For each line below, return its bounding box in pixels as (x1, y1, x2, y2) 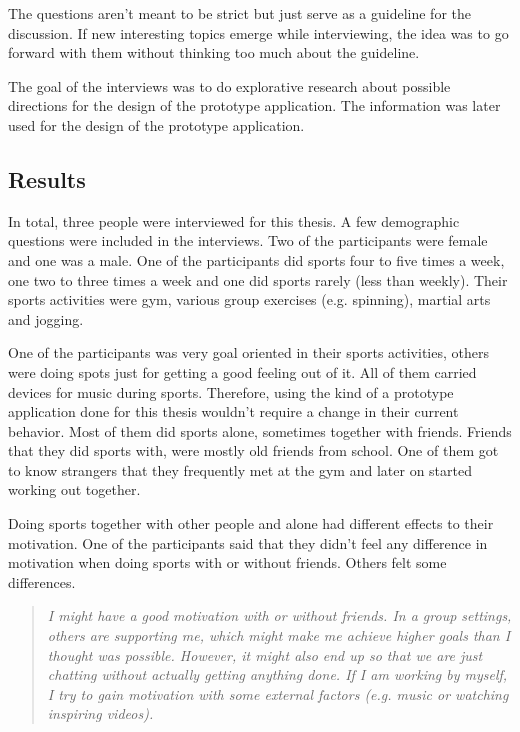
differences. (8, 571, 76, 592)
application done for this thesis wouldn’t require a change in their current (8, 401, 459, 422)
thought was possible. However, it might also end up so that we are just (47, 644, 483, 665)
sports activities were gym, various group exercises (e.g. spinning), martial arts (8, 289, 491, 310)
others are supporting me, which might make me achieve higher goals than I (47, 625, 511, 646)
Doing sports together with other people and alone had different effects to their (8, 513, 494, 534)
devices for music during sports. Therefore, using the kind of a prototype (8, 381, 454, 402)
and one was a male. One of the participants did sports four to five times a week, (8, 249, 505, 270)
